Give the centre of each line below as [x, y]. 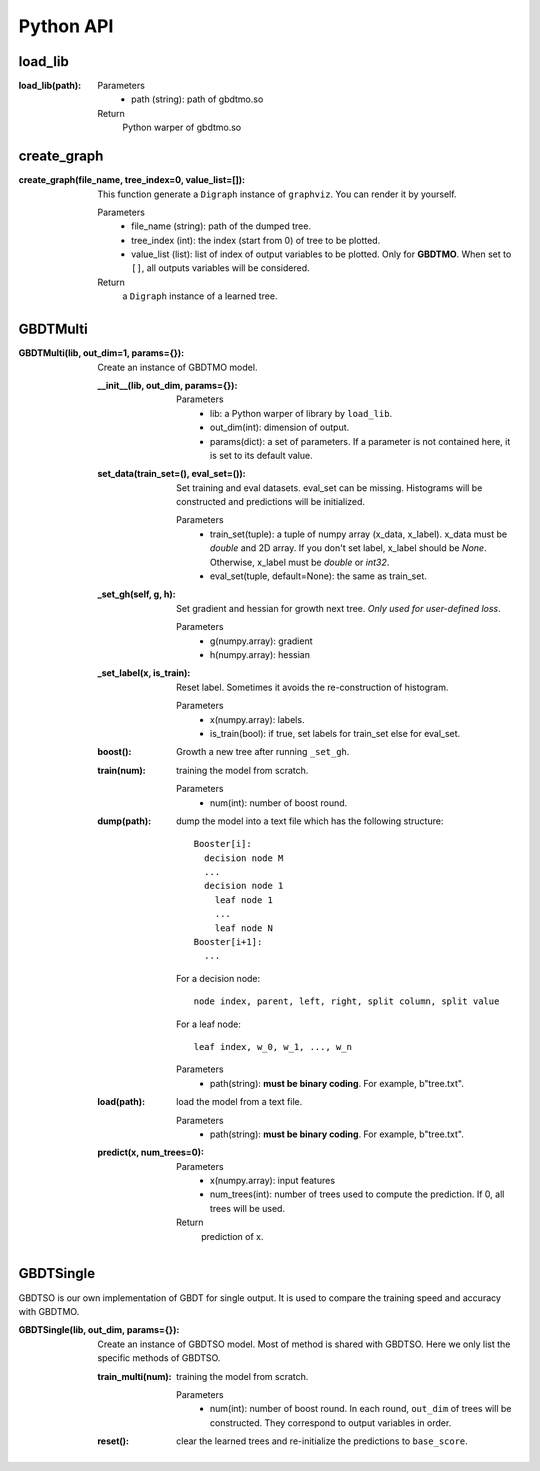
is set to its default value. [262, 455]
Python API [66, 26]
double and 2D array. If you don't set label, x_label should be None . [348, 548]
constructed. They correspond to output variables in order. [331, 1422]
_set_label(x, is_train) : [144, 673]
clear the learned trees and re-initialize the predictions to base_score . [322, 1441]
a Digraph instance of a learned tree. [200, 296]
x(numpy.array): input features [272, 1181]
